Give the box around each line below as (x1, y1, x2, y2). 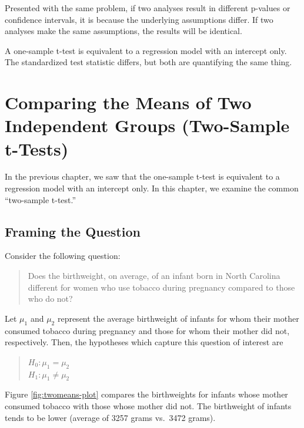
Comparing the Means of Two (5, 90, 252, 114)
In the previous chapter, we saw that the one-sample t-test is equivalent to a (5, 170, 280, 183)
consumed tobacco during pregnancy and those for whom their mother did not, (5, 324, 290, 336)
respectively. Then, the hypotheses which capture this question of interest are (5, 336, 283, 348)
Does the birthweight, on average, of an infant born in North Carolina (28, 269, 280, 282)
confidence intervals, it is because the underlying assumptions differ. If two (5, 13, 273, 25)
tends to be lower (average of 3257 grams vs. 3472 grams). (5, 411, 216, 423)
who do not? (28, 292, 73, 305)
